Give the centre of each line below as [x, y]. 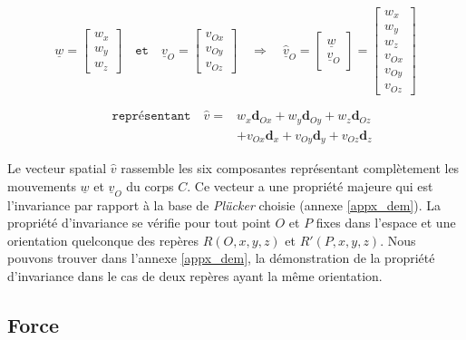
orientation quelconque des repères [103, 240]
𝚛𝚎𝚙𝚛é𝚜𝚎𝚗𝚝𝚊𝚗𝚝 [151, 117]
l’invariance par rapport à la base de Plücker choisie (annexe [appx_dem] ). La [224, 204]
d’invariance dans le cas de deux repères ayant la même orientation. [195, 276]
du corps [150, 185]
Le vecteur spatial [57, 168]
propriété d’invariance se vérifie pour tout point [139, 223]
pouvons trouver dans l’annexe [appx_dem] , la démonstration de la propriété [221, 258]
